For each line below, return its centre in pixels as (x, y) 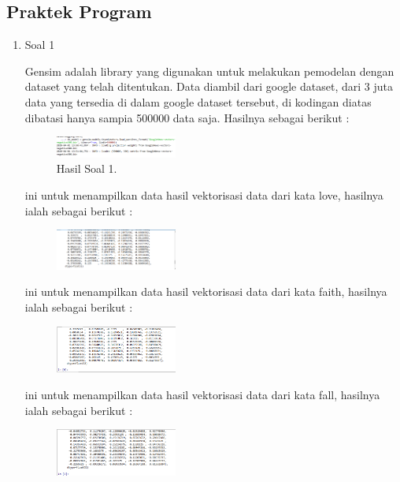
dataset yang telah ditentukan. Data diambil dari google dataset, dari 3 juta (209, 86)
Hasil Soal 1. (87, 168)
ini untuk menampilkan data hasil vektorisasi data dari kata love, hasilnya (204, 195)
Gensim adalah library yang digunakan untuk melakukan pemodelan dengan (209, 71)
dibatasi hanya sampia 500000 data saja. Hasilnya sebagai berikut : (187, 117)
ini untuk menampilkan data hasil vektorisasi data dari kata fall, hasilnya (202, 394)
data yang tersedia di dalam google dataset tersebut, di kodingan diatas (198, 101)
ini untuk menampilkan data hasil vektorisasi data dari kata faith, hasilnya (206, 291)
